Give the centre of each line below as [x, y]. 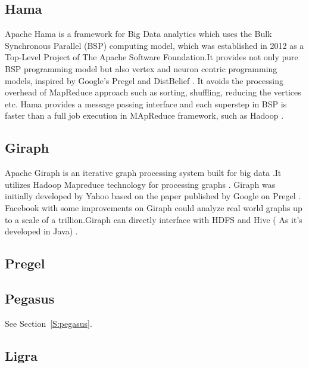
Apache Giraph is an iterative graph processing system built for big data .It [143, 173]
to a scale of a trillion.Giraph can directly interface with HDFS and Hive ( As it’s [154, 219]
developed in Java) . [41, 231]
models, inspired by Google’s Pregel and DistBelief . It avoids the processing [144, 80]
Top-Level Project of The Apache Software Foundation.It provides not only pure [152, 57]
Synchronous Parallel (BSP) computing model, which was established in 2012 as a [154, 45]
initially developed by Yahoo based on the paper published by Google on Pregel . [153, 196]
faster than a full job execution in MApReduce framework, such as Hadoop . [144, 115]
